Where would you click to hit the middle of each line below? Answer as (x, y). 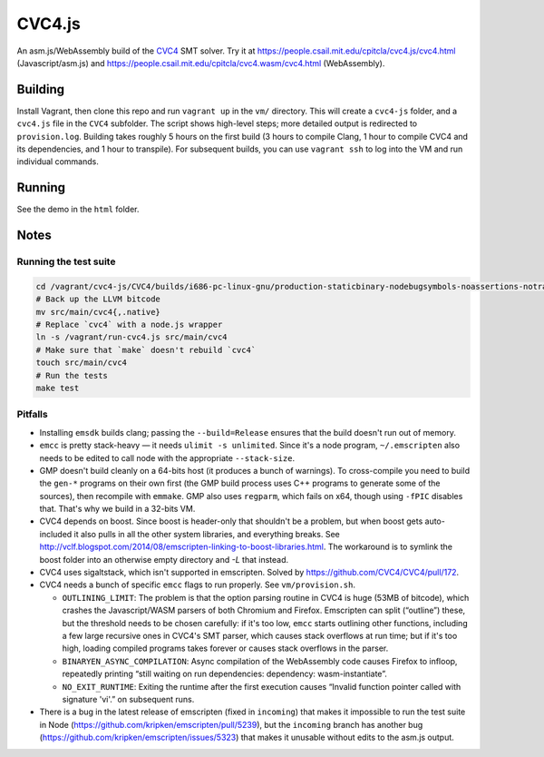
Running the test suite (66, 261)
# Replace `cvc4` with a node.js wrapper (129, 325)
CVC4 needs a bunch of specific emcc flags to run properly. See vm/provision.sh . (197, 585)
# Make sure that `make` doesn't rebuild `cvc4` (146, 350)
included (56, 534)
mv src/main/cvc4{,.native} (98, 312)
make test (58, 388)
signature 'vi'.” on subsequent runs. (128, 699)
